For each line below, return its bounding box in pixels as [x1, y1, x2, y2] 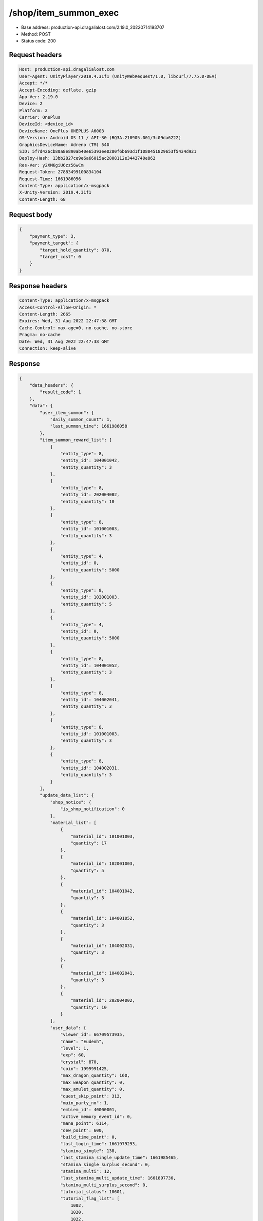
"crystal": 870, [60, 1059, 99, 1065]
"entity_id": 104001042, [60, 458, 120, 463]
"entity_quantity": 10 [60, 499, 114, 504]
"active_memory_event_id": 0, [60, 1114, 132, 1119]
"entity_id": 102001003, [60, 594, 120, 600]
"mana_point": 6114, [60, 1121, 110, 1126]
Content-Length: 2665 [19, 312, 71, 317]
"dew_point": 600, [60, 1127, 104, 1133]
